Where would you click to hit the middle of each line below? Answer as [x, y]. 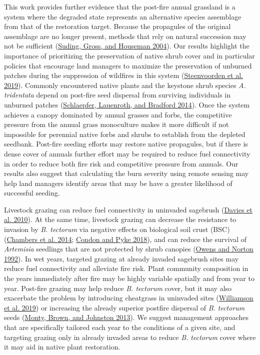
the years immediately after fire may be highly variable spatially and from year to [129, 278]
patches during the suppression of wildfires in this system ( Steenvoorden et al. [123, 75]
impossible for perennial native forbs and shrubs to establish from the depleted [125, 134]
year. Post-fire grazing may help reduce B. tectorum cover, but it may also [118, 288]
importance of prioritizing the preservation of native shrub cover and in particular [129, 55]
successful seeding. [32, 193]
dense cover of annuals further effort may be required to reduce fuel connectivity [127, 153]
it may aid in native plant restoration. [62, 347]
